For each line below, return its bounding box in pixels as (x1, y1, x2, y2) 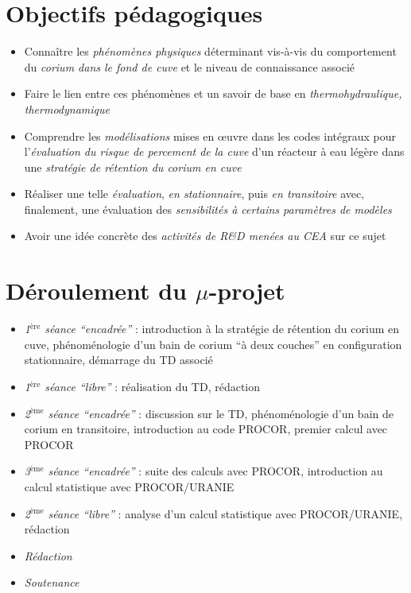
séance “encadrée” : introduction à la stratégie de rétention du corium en (45, 320, 400, 337)
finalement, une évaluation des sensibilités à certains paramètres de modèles (24, 200, 392, 217)
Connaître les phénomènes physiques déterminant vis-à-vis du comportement (24, 43, 397, 60)
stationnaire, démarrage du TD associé (24, 351, 213, 368)
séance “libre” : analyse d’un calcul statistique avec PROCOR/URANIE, (48, 505, 403, 521)
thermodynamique (24, 100, 110, 117)
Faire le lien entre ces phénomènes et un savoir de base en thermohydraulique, (24, 85, 402, 102)
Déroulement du (6, 274, 188, 307)
